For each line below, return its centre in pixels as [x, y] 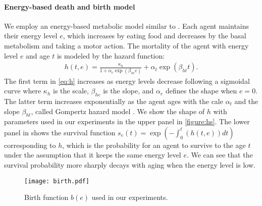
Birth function [46, 197]
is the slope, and [128, 91]
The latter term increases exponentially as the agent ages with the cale [114, 101]
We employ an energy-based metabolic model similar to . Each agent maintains [127, 25]
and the [246, 101]
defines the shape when [201, 91]
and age [38, 55]
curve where [23, 91]
